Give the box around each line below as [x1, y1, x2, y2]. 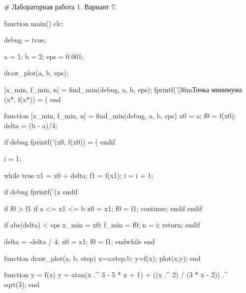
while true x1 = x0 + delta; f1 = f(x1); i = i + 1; [4, 170, 153, 180]
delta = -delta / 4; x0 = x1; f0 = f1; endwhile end [4, 236, 155, 246]
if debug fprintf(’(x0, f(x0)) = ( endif [4, 137, 115, 147]
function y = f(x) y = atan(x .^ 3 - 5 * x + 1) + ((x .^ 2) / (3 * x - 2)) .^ [4, 269, 228, 280]
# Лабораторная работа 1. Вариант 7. [4, 1, 117, 11]
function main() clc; [4, 18, 63, 28]
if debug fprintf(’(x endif [4, 186, 78, 197]
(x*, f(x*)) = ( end [4, 94, 61, 104]
